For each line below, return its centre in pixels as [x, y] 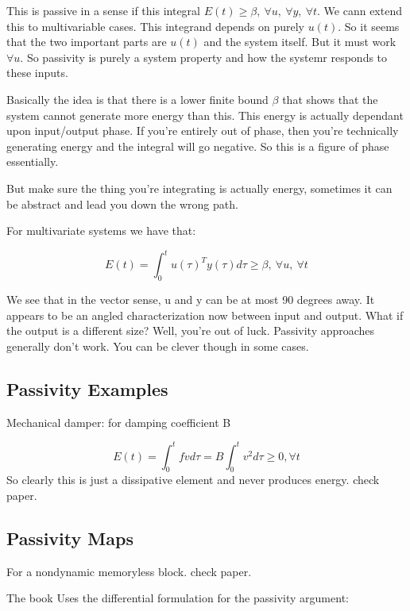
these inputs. [37, 73]
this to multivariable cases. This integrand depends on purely [156, 26]
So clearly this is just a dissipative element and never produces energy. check [193, 480]
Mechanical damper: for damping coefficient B [119, 422]
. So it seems [369, 26]
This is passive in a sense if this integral [103, 10]
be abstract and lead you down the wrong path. [122, 204]
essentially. [33, 161]
